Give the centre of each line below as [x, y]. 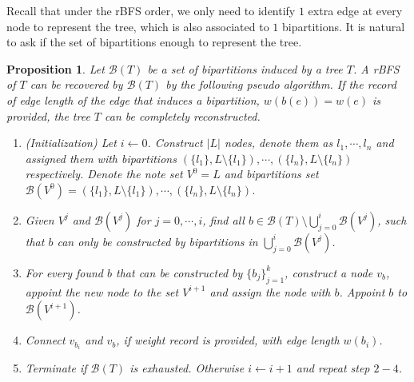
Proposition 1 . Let [56, 68]
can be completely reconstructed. [183, 115]
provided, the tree [48, 115]
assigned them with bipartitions [101, 158]
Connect [45, 340]
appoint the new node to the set [102, 291]
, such [392, 219]
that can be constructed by [179, 272]
